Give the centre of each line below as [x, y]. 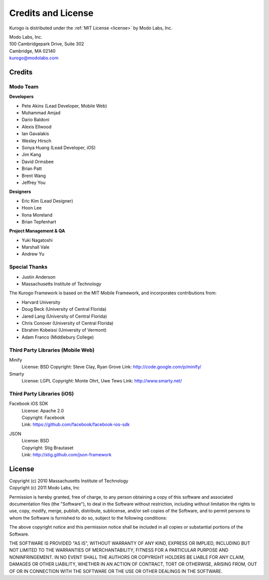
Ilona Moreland [37, 215]
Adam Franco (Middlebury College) [58, 337]
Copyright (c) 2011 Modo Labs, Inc [44, 488]
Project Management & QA [37, 231]
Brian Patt [32, 169]
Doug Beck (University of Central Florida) [64, 309]
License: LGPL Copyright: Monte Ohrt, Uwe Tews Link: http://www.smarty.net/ [102, 381]
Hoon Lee [32, 208]
